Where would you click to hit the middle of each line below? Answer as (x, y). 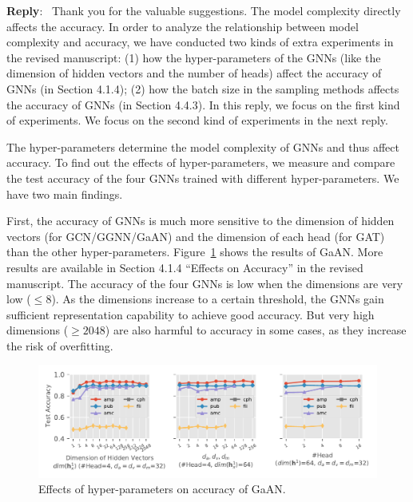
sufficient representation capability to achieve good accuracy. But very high (191, 314)
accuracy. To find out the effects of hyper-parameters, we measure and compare (201, 162)
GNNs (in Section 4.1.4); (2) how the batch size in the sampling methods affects (203, 88)
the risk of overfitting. (60, 345)
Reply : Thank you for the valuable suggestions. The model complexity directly (204, 10)
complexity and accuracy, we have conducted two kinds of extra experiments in (200, 42)
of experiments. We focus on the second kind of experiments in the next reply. (197, 120)
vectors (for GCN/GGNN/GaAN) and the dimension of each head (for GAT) (196, 236)
